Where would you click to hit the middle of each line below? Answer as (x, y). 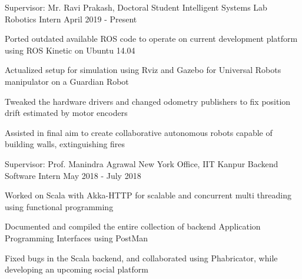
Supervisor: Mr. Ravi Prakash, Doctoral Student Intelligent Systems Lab (136, 7)
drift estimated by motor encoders (66, 113)
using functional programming (59, 206)
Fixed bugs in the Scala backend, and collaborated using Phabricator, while (141, 258)
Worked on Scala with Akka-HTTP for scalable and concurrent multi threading (148, 195)
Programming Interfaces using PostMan (77, 238)
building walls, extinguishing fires (65, 144)
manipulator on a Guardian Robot (67, 81)
